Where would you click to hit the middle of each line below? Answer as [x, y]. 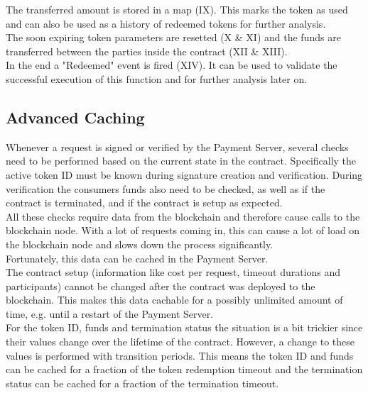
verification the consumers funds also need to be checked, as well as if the [166, 188]
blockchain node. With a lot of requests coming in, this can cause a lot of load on [183, 230]
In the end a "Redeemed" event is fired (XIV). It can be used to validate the [172, 65]
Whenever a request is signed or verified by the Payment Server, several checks [177, 146]
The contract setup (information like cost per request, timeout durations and [173, 272]
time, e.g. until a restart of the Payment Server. [110, 313]
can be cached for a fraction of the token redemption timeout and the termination [184, 369]
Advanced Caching [75, 117]
